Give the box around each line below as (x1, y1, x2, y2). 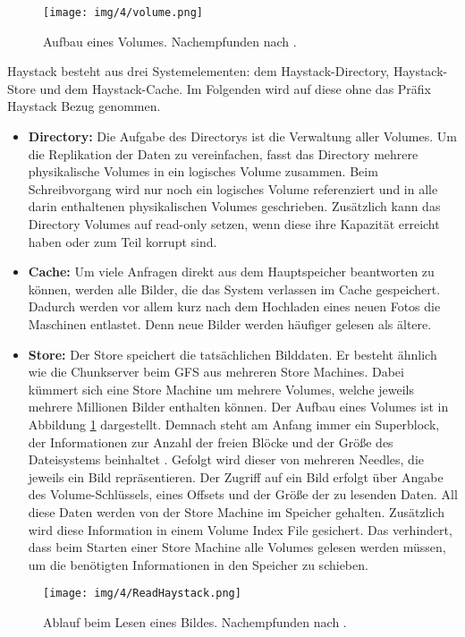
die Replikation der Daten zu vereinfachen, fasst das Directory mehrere (28, 144, 418, 163)
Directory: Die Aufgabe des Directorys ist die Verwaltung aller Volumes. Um (28, 127, 457, 146)
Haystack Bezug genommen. (7, 97, 161, 115)
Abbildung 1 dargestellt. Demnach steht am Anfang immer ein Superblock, (28, 414, 440, 433)
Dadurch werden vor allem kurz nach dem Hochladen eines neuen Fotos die (28, 297, 441, 316)
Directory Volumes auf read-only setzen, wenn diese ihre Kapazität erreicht (28, 215, 440, 233)
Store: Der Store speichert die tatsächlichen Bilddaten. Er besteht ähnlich (28, 344, 437, 363)
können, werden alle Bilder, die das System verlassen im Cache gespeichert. (28, 279, 441, 298)
